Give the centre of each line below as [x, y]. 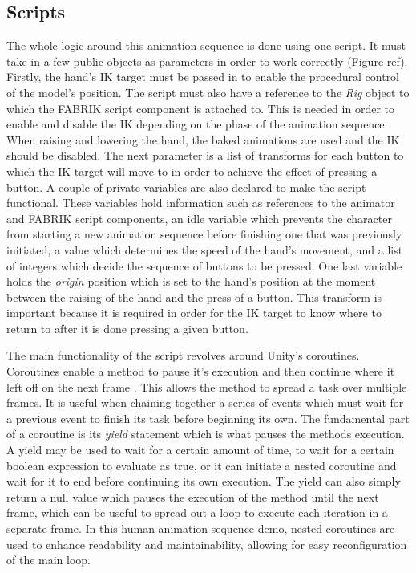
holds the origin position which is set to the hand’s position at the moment [191, 281]
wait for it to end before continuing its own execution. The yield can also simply [204, 481]
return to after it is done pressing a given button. [127, 328]
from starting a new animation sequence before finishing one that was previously [204, 234]
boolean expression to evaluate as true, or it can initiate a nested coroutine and [202, 465]
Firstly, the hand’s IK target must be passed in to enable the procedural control [203, 77]
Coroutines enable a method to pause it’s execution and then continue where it [201, 371]
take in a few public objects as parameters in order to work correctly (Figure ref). [207, 61]
